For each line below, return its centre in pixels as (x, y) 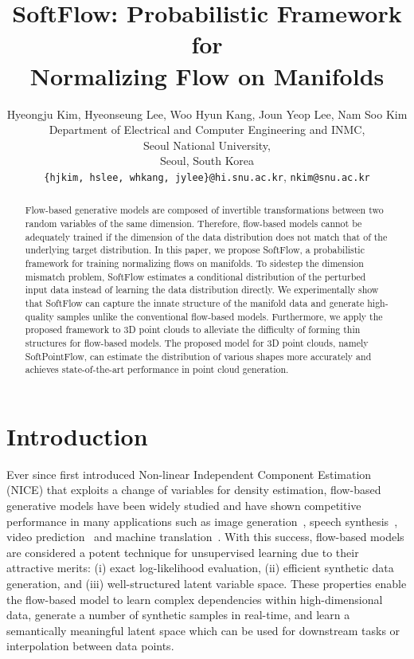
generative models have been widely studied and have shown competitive (184, 505)
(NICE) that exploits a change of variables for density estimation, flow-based (194, 490)
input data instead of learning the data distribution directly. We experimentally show (202, 290)
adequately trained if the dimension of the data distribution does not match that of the (206, 236)
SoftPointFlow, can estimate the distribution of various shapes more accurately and (198, 356)
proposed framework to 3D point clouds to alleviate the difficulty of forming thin (193, 329)
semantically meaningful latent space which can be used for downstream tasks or (203, 630)
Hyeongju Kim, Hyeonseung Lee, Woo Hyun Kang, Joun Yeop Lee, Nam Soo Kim (207, 114)
